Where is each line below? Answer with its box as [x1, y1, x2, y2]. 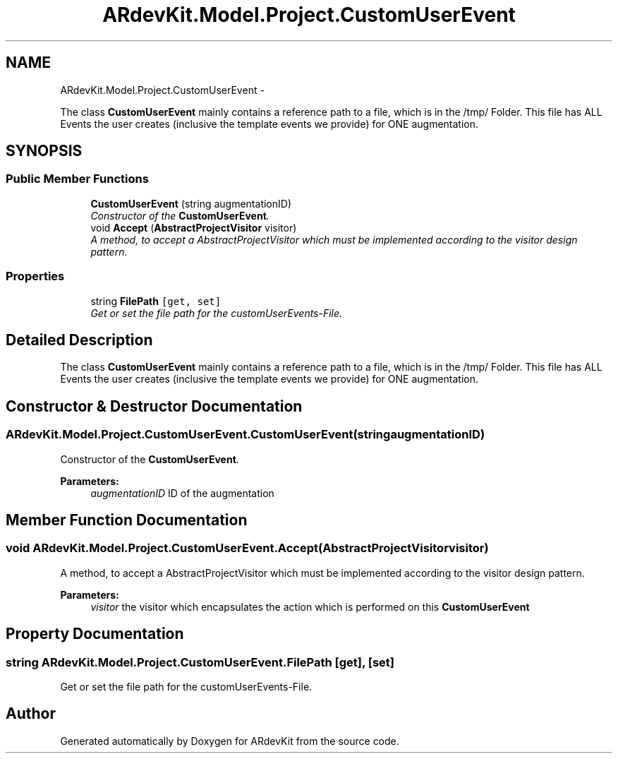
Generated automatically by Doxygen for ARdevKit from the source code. [60, 734, 399, 747]
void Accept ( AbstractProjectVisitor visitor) [90, 221, 297, 234]
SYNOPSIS [6, 142, 83, 160]
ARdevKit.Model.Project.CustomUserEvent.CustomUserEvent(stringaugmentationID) [6, 427, 485, 442]
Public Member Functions [6, 172, 149, 186]
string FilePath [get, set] [90, 294, 222, 307]
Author [6, 705, 56, 723]
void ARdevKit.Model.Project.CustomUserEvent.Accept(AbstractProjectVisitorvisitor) [6, 541, 489, 556]
